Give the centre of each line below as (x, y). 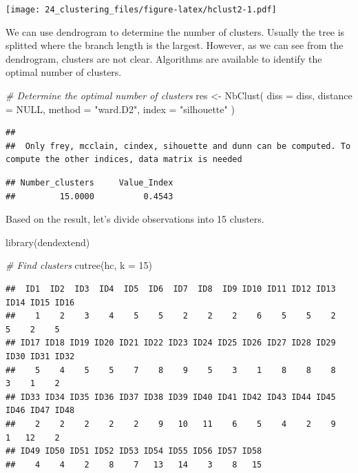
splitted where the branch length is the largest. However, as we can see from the (175, 45)
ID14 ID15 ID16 (40, 302)
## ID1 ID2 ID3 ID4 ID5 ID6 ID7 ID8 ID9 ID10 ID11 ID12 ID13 (171, 289)
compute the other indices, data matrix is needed (124, 160)
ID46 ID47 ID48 (40, 411)
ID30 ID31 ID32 (40, 356)
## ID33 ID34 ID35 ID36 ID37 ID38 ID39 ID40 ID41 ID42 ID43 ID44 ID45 (171, 397)
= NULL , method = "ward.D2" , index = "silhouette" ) (120, 109)
